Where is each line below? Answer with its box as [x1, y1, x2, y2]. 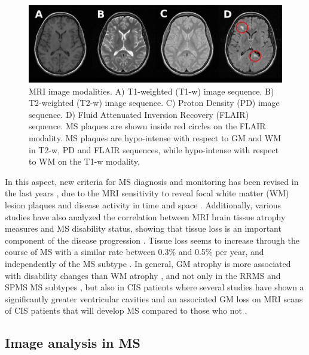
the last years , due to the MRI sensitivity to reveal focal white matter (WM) [5, 187, 289, 199]
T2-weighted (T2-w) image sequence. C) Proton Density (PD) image [29, 96, 280, 109]
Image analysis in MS [5, 333, 140, 352]
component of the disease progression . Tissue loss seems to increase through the [5, 233, 299, 246]
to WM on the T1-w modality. [29, 155, 140, 168]
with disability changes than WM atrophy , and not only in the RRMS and [5, 269, 281, 281]
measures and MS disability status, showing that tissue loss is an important [5, 222, 282, 235]
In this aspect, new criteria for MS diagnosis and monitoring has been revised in [5, 175, 299, 187]
